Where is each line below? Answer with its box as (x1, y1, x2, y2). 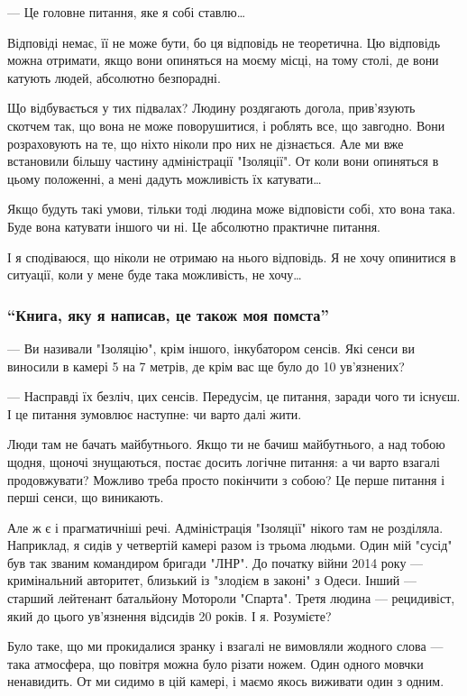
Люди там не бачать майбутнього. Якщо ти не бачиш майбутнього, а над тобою (7, 435, 445, 453)
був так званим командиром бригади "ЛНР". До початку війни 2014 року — (7, 553, 424, 572)
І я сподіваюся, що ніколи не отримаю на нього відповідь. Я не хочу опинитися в (7, 247, 456, 266)
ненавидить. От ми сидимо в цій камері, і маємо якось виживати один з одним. (7, 672, 444, 691)
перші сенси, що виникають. (7, 488, 164, 507)
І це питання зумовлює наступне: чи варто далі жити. (7, 404, 302, 423)
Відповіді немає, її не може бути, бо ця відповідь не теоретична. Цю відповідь (7, 32, 441, 51)
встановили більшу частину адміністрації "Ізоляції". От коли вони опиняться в (7, 151, 439, 170)
